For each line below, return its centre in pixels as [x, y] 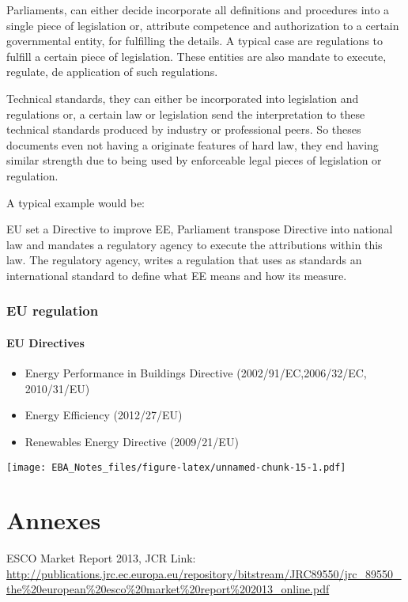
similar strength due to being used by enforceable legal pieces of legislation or [194, 160]
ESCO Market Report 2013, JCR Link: [101, 558]
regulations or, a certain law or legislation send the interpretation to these [186, 114]
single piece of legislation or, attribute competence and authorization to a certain [203, 25]
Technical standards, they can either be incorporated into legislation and [183, 98]
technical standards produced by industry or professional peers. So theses [184, 129]
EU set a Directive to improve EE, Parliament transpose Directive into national [200, 229]
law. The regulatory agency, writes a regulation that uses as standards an [184, 260]
